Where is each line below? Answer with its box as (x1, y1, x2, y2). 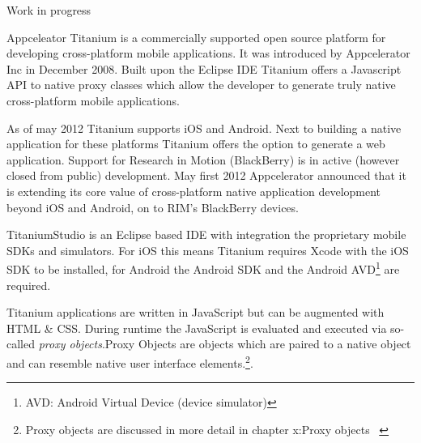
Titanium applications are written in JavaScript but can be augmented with (6, 304, 385, 321)
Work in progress (6, 2, 91, 18)
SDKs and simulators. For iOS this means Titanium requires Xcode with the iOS (6, 241, 409, 258)
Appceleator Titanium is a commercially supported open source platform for (6, 28, 386, 45)
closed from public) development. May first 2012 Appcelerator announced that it (6, 167, 406, 184)
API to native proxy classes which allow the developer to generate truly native (6, 76, 396, 93)
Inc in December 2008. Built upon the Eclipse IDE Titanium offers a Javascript (6, 60, 402, 77)
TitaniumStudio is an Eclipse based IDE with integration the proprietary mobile (6, 226, 406, 243)
